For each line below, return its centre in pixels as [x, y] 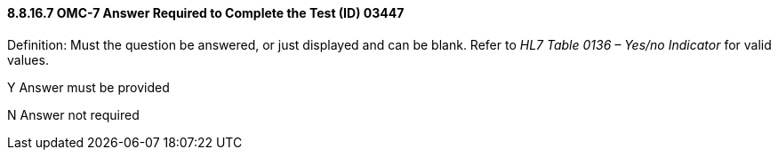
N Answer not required [73, 114]
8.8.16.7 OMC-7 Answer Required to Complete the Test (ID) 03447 [206, 13]
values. [28, 59]
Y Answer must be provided [88, 87]
